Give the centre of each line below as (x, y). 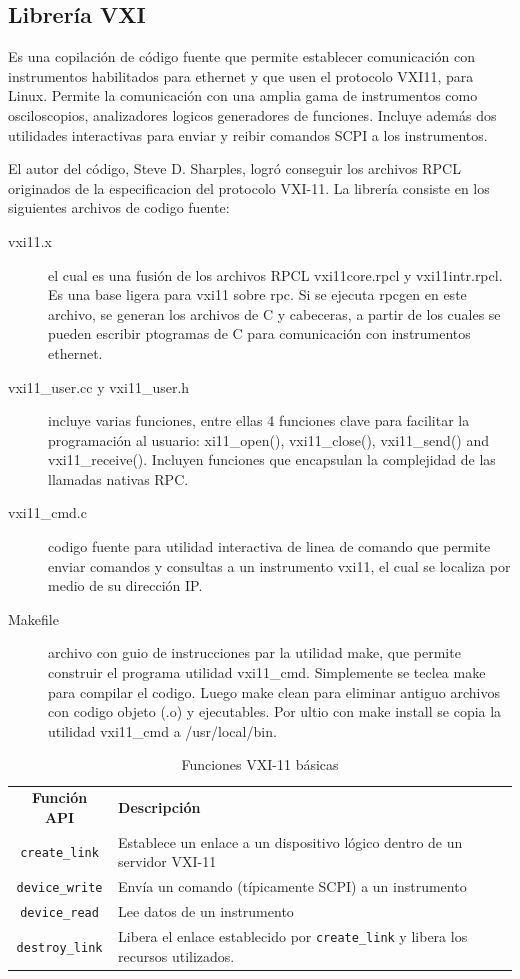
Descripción (159, 807)
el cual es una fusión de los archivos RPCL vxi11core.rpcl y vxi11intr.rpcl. (275, 274)
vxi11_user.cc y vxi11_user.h (99, 386)
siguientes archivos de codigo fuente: (119, 207)
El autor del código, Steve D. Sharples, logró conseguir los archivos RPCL (234, 168)
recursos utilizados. (176, 955)
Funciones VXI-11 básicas (260, 764)
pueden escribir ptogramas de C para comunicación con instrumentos (259, 333)
